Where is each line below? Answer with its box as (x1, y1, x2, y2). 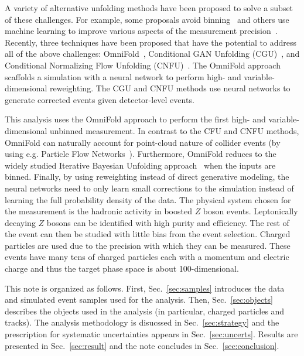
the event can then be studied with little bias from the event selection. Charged (5, 228, 291, 240)
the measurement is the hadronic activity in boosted (5, 205, 192, 217)
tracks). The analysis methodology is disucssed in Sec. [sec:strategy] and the (5, 316, 279, 328)
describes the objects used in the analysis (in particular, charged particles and (5, 304, 285, 317)
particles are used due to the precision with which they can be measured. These (5, 239, 291, 251)
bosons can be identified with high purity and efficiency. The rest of (46, 216, 289, 228)
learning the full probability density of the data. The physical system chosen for (5, 193, 291, 206)
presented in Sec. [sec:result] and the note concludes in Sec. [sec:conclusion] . (5, 339, 279, 351)
